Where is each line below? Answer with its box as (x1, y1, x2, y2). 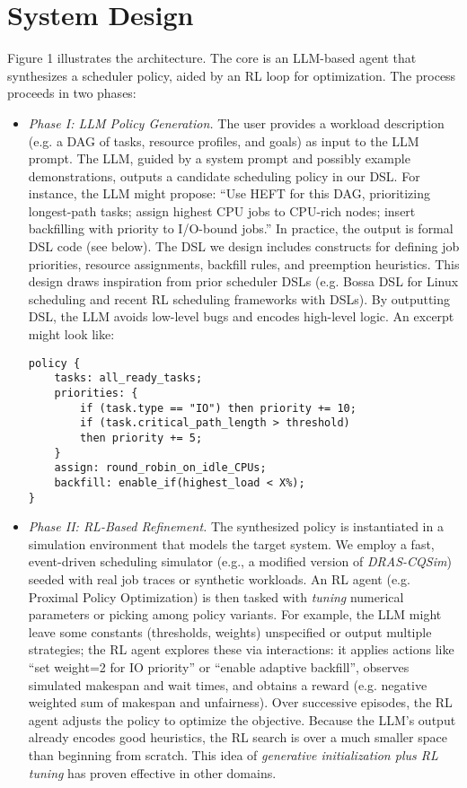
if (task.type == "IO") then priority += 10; (80, 401, 357, 415)
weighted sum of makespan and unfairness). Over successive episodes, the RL (28, 693, 453, 712)
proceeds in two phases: (7, 83, 137, 102)
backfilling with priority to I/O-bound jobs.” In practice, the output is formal (28, 219, 454, 238)
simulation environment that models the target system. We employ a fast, (28, 534, 435, 553)
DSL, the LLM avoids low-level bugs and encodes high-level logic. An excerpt (28, 307, 454, 326)
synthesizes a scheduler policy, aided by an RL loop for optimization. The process (7, 66, 456, 84)
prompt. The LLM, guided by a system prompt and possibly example (28, 149, 410, 168)
